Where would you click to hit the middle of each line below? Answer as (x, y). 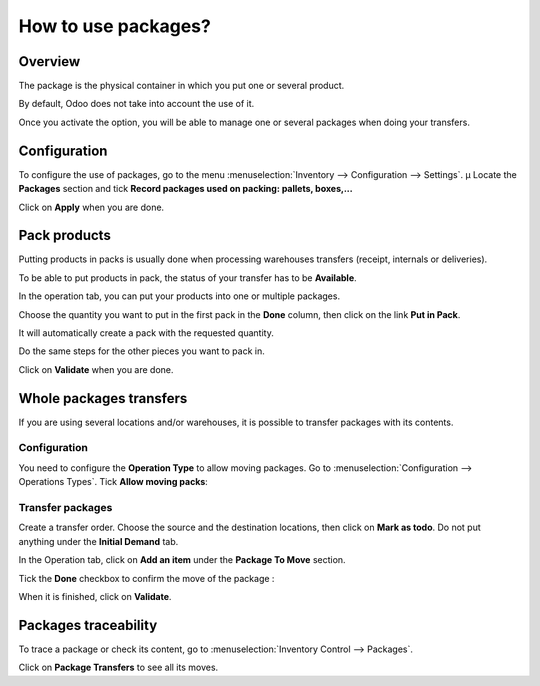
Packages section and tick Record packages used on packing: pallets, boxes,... (186, 189)
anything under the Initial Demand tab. (98, 541)
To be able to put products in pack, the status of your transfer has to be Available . (187, 277)
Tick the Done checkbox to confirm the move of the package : (146, 578)
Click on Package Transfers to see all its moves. (118, 667)
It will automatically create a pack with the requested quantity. (146, 333)
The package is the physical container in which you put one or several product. (181, 86)
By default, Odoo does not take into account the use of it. (136, 104)
